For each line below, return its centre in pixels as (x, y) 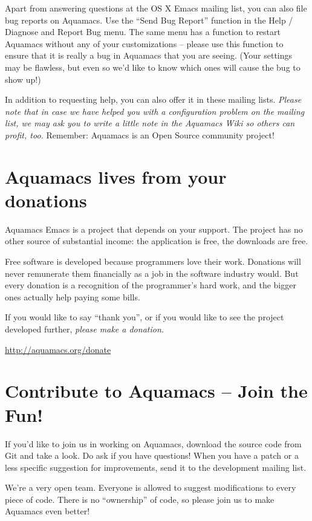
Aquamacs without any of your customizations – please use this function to (144, 43)
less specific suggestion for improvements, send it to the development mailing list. (156, 467)
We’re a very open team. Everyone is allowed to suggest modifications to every (151, 487)
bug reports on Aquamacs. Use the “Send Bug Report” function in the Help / (149, 20)
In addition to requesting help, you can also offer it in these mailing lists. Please (153, 99)
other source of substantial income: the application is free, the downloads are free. (157, 241)
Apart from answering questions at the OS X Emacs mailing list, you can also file (156, 8)
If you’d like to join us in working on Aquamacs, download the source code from (153, 443)
